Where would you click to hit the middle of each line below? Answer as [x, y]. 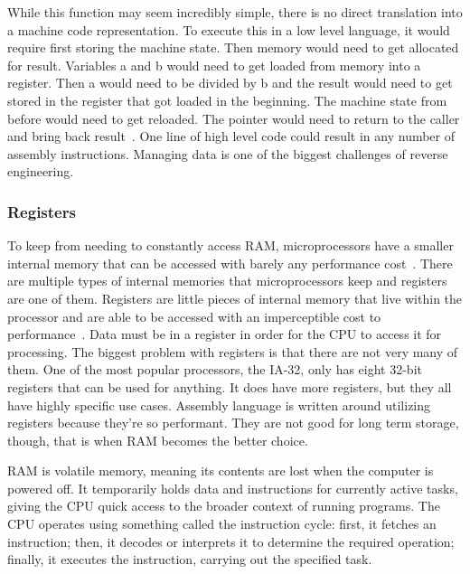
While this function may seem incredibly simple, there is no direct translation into [235, 12]
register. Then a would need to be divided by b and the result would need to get [230, 83]
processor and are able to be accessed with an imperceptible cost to [194, 316]
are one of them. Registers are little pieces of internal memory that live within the [235, 298]
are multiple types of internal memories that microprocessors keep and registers [227, 281]
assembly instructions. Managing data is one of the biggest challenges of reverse [228, 153]
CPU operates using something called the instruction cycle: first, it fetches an [222, 524]
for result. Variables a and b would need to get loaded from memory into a [214, 65]
